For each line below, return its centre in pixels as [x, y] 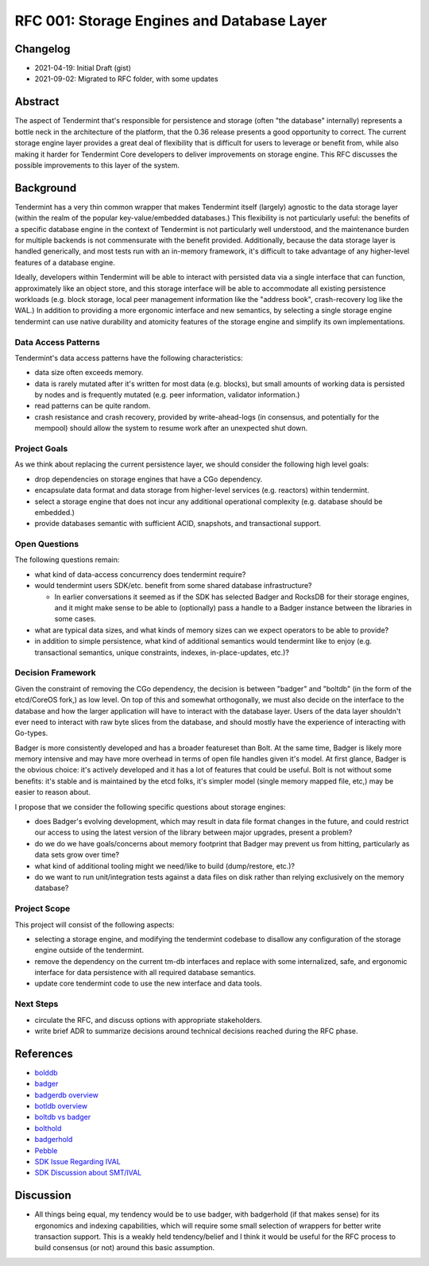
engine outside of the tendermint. [89, 950]
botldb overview [61, 1106]
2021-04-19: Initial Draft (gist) [83, 68]
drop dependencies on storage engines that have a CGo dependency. [149, 479]
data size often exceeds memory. [89, 373]
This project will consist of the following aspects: [95, 924]
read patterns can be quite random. [93, 406]
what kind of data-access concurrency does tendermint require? [140, 574]
